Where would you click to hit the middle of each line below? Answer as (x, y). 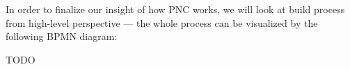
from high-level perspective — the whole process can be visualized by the (162, 22)
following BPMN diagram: (62, 36)
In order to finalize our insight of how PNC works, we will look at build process (175, 9)
